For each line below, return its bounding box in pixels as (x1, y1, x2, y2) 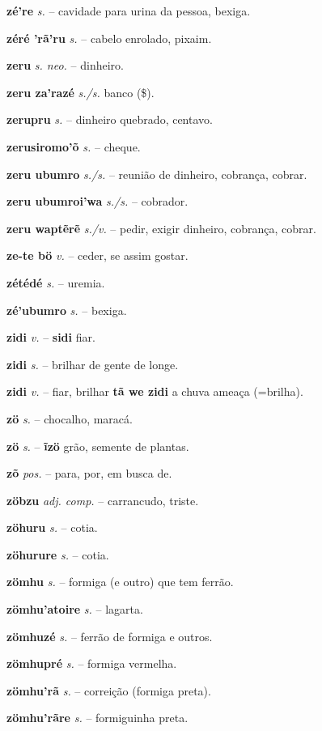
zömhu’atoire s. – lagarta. (6, 601, 143, 618)
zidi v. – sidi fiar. (6, 329, 95, 346)
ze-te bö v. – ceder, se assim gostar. (6, 247, 189, 264)
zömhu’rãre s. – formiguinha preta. (6, 709, 189, 726)
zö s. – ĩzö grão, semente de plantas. (6, 437, 189, 454)
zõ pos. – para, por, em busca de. (6, 465, 172, 482)
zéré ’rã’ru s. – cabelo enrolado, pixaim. (6, 29, 212, 46)
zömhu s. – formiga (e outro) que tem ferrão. (6, 573, 234, 590)
